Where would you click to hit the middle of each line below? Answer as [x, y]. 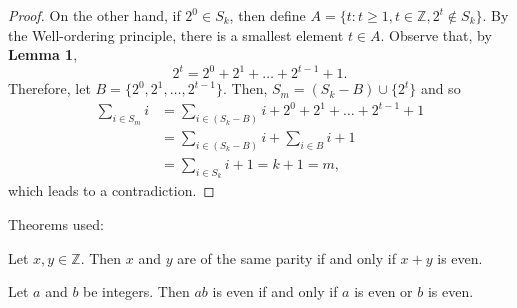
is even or [383, 291]
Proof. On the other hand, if [94, 15]
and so [440, 88]
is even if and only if [275, 291]
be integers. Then [136, 291]
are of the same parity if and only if [286, 257]
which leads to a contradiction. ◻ [111, 190]
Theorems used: [56, 223]
